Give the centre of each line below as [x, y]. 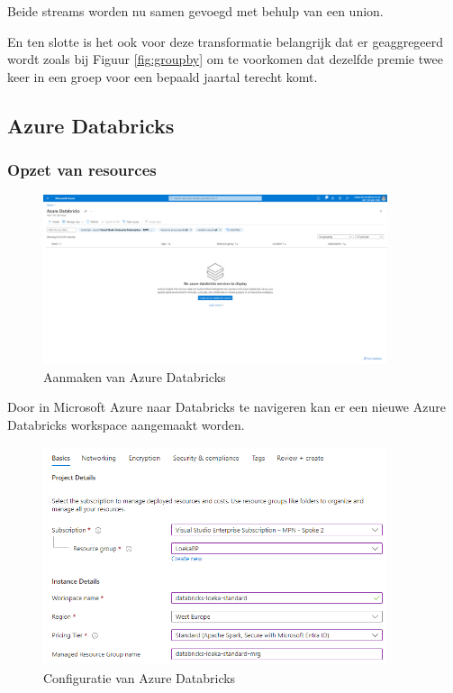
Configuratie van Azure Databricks [140, 677]
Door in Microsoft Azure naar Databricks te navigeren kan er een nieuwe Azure [226, 407]
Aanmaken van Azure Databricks [135, 376]
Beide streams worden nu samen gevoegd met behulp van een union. [195, 11]
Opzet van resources [82, 170]
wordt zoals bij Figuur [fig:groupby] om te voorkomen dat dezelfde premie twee [225, 59]
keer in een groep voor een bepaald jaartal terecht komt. [163, 76]
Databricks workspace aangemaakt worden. [126, 424]
